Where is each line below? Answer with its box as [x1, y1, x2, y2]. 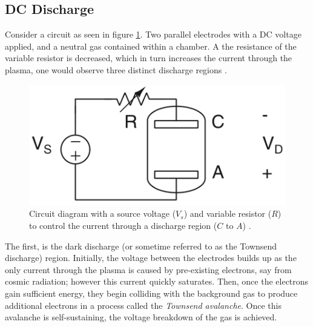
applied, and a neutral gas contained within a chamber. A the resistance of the [5, 39, 297, 52]
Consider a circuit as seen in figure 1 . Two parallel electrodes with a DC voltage [5, 28, 301, 41]
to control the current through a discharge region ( [29, 219, 217, 232]
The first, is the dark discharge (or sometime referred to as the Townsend [5, 239, 277, 252]
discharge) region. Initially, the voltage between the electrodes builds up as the [5, 251, 297, 264]
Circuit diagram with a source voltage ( [29, 207, 176, 220]
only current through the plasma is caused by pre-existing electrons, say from [5, 263, 292, 276]
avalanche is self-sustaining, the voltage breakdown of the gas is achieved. [5, 311, 277, 323]
